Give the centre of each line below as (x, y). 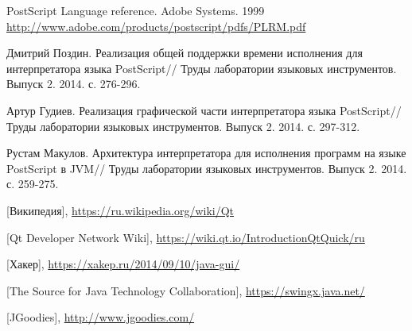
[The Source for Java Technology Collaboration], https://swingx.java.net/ (186, 290)
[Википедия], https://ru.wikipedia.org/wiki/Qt (120, 210)
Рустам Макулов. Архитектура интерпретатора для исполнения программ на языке (206, 153)
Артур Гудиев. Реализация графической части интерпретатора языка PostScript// (204, 110)
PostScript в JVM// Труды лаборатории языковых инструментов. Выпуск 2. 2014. (207, 168)
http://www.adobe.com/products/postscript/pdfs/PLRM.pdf (156, 26)
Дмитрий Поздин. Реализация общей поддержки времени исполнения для (185, 53)
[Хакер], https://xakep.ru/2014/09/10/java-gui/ (123, 264)
